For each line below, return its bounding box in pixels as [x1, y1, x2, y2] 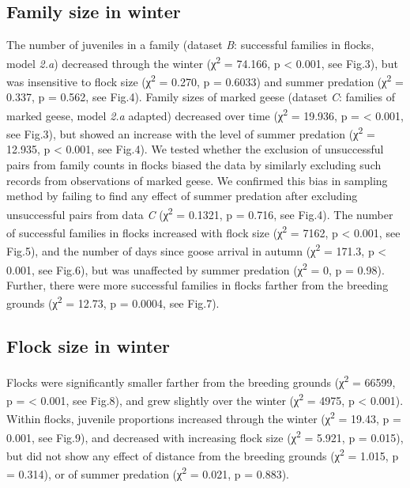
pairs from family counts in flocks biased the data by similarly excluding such [6, 156, 382, 172]
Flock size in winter [6, 334, 171, 357]
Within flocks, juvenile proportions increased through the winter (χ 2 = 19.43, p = [6, 408, 401, 426]
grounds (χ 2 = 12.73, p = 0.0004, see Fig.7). [6, 293, 220, 312]
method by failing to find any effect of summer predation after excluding [6, 187, 358, 204]
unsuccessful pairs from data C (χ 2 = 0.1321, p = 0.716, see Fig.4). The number [6, 203, 393, 222]
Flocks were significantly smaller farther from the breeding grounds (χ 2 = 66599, [6, 371, 396, 390]
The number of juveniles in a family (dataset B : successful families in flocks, [6, 36, 374, 53]
